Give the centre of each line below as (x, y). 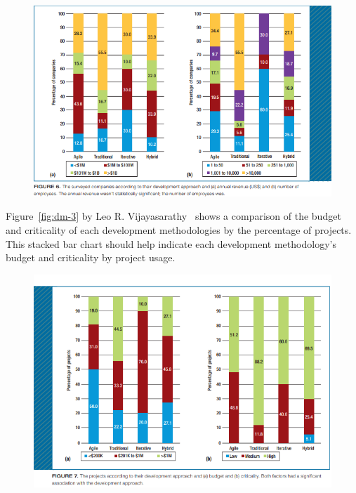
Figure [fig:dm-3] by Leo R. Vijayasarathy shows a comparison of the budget (173, 216)
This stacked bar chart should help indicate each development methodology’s (171, 243)
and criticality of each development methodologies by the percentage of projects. (179, 229)
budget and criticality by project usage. (91, 257)
